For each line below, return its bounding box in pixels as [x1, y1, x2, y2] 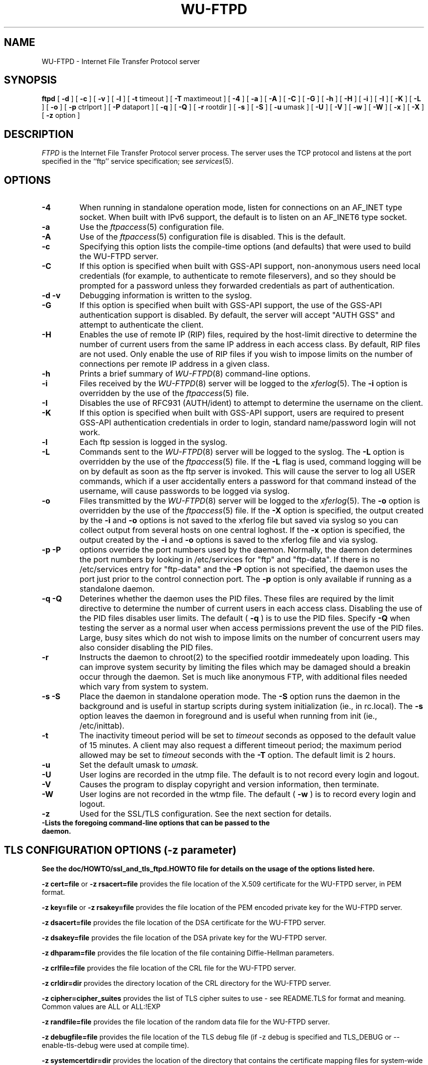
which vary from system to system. [79, 682, 209, 692]
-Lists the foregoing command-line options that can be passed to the [42, 819, 270, 827]
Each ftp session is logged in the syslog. [79, 437, 228, 447]
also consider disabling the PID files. [79, 643, 213, 653]
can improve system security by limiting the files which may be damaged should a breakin [79, 662, 410, 672]
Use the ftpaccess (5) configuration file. [79, 222, 224, 232]
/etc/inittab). [79, 721, 125, 731]
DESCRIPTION [4, 128, 74, 140]
